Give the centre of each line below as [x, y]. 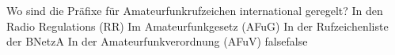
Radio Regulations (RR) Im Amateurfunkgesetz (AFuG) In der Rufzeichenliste [197, 26]
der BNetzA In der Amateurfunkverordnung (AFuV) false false [157, 41]
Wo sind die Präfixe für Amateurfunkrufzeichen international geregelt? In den [195, 10]
